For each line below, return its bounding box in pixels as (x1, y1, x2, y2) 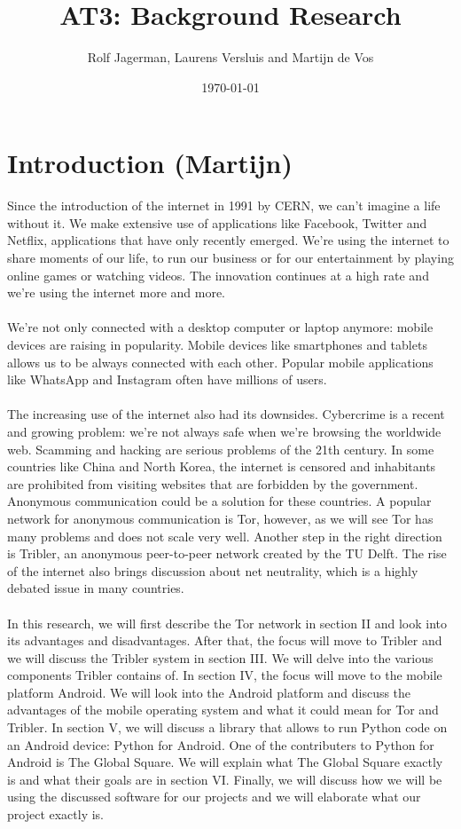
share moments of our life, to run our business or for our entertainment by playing (7, 249, 454, 267)
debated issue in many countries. (7, 579, 184, 597)
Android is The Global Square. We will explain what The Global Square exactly (7, 753, 443, 771)
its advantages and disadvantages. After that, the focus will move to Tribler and (7, 631, 442, 650)
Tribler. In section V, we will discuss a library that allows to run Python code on (7, 718, 448, 737)
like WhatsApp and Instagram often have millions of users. (7, 370, 327, 389)
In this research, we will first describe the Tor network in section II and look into (7, 613, 448, 632)
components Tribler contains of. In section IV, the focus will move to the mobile (7, 666, 442, 684)
